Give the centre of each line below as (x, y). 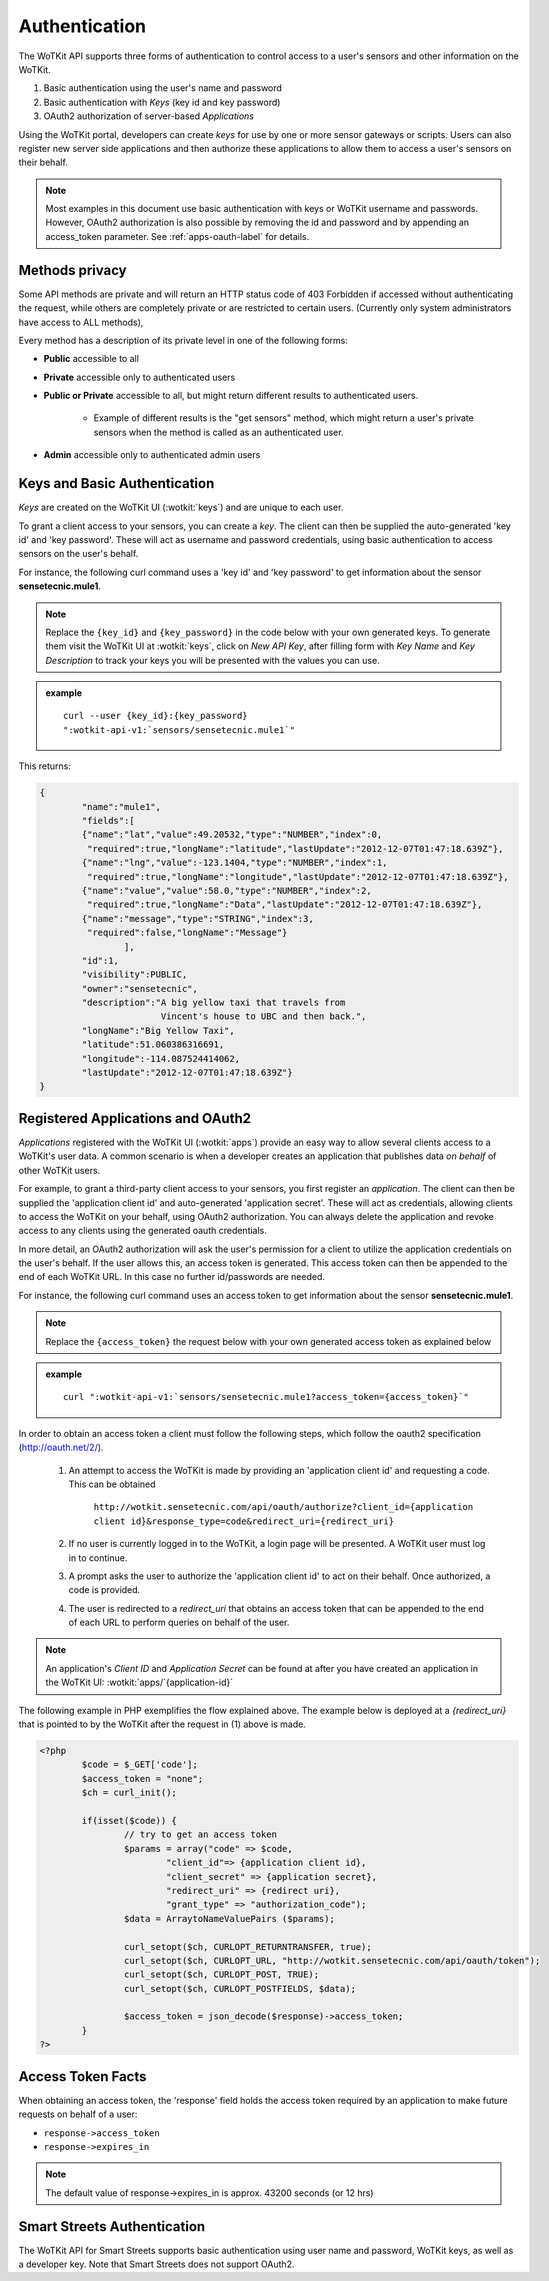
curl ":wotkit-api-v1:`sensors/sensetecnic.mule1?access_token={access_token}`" (266, 1397)
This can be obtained (112, 1484)
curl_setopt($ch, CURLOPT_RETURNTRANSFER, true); (247, 1946)
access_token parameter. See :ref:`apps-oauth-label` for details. (177, 236)
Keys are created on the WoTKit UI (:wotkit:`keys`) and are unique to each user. (181, 507)
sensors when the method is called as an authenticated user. (218, 432)
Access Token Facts (82, 2076)
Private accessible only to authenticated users (139, 377)
